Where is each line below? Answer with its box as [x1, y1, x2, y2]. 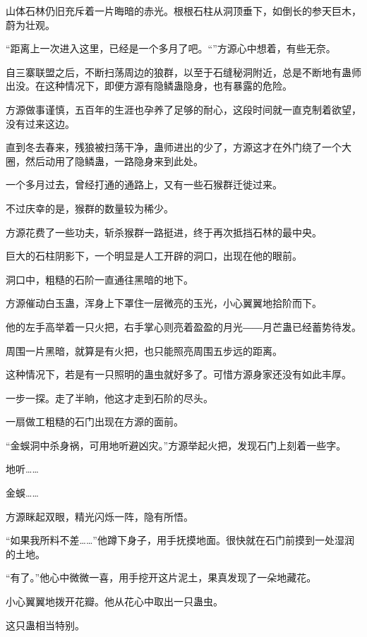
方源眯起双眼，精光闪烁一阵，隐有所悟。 [6, 509, 193, 523]
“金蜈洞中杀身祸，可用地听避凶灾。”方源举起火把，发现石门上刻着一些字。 [6, 437, 347, 452]
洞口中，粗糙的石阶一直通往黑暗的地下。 [6, 272, 193, 286]
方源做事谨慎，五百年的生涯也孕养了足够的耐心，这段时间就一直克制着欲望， [6, 102, 361, 116]
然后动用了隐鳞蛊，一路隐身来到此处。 [25, 153, 203, 168]
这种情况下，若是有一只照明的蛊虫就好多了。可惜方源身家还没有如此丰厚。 [6, 367, 351, 382]
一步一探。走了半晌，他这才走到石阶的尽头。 [6, 390, 213, 405]
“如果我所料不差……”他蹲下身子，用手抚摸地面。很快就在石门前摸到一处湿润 [6, 533, 354, 547]
